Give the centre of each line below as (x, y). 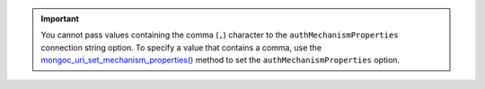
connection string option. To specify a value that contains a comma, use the (181, 47)
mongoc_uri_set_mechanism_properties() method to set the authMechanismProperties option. (220, 60)
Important (60, 19)
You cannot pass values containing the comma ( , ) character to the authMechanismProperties (220, 35)
